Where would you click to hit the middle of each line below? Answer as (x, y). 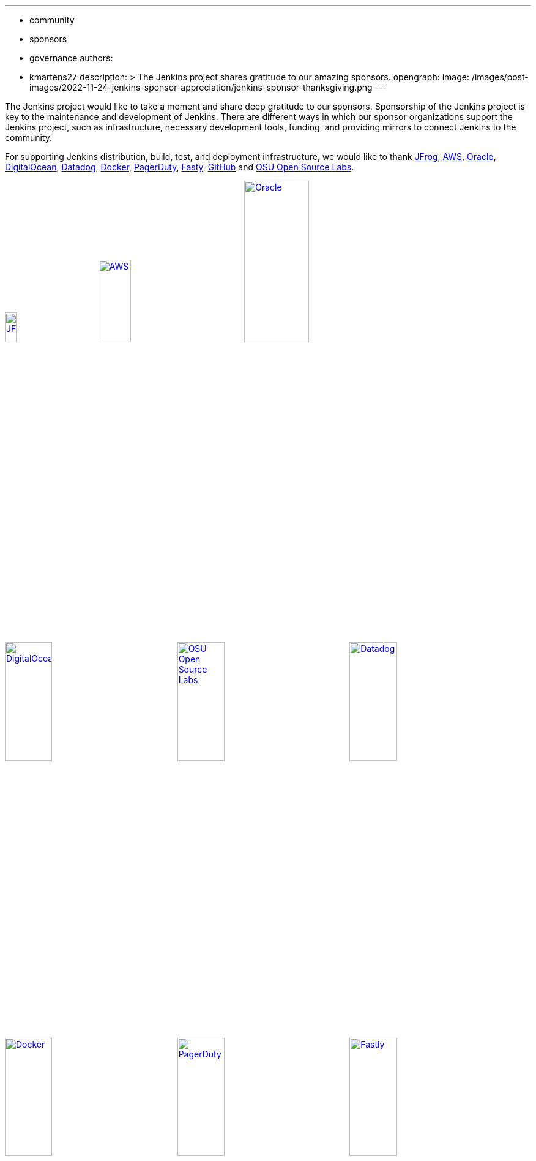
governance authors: (71, 58)
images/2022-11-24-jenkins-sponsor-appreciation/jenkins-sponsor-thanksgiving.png (201, 87)
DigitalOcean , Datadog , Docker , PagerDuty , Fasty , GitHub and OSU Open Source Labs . (180, 167)
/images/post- (500, 77)
